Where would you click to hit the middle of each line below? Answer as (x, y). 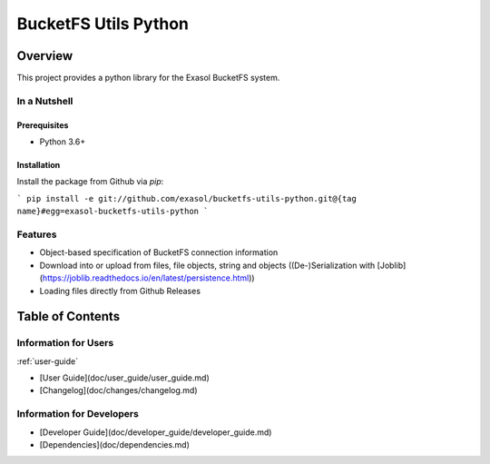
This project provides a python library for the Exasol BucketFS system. (148, 78)
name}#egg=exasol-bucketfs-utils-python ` (113, 212)
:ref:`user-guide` (48, 361)
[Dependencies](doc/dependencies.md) (115, 444)
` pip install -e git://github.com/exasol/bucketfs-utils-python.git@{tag (187, 198)
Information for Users (65, 343)
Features (37, 234)
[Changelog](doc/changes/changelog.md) (119, 390)
